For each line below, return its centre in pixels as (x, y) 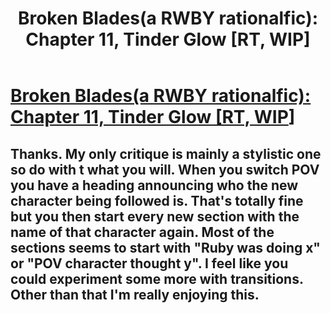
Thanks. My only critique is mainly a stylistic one (166, 153)
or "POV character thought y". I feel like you (149, 263)
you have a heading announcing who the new (154, 185)
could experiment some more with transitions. (157, 278)
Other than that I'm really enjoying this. (135, 294)
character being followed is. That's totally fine (157, 200)
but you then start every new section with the (155, 216)
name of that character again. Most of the (142, 232)
